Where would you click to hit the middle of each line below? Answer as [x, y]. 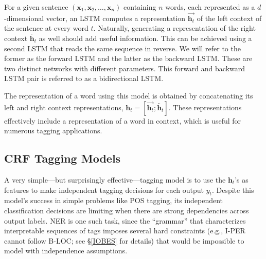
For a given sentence [36, 7]
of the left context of [229, 18]
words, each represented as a [210, 7]
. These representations [205, 107]
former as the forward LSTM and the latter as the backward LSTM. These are [128, 58]
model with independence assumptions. [66, 251]
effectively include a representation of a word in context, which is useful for [123, 120]
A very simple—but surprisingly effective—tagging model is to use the [115, 179]
